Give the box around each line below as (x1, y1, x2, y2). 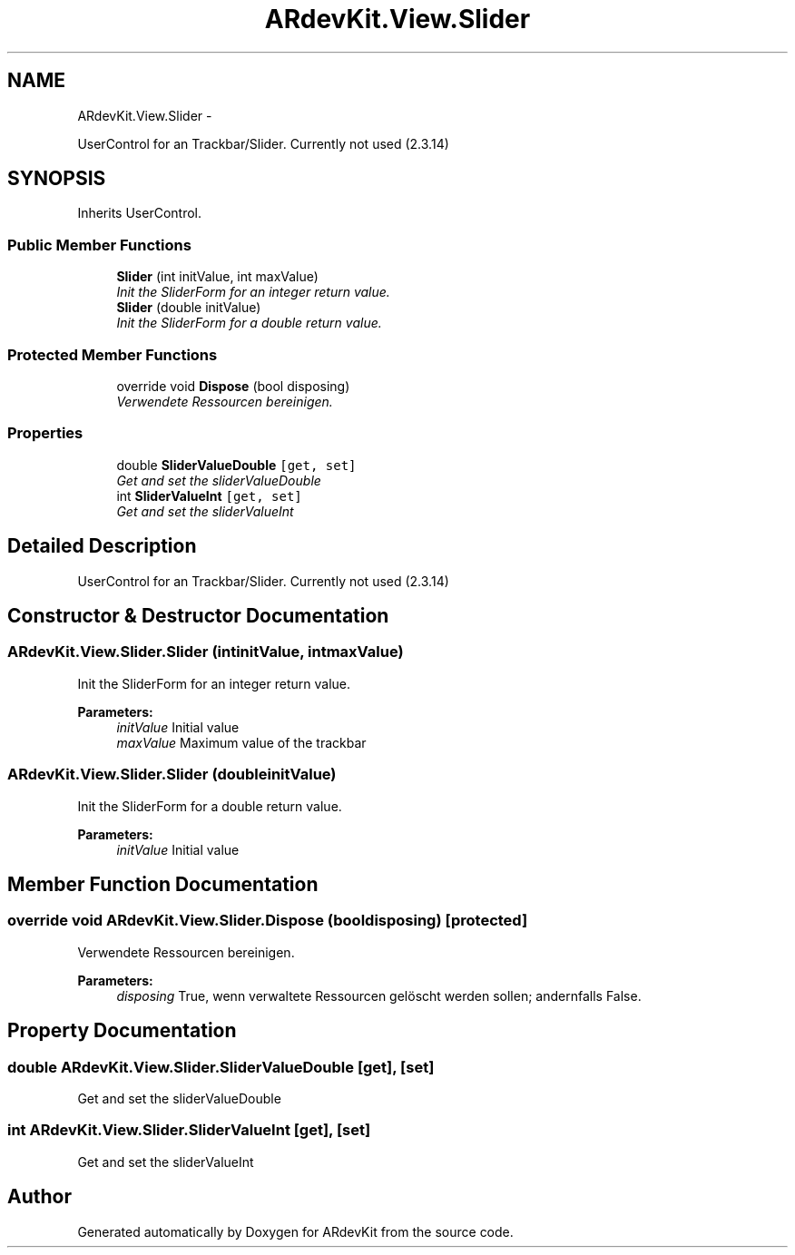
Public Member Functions (7, 235, 191, 254)
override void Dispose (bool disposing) (116, 377, 350, 394)
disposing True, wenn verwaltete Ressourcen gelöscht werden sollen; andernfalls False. (116, 987, 642, 1004)
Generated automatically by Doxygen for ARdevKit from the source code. (77, 1223, 514, 1240)
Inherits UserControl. (77, 205, 201, 221)
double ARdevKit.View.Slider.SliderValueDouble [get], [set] (7, 1057, 435, 1076)
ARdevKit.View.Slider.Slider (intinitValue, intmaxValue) (7, 642, 404, 662)
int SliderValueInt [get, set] (116, 487, 302, 504)
